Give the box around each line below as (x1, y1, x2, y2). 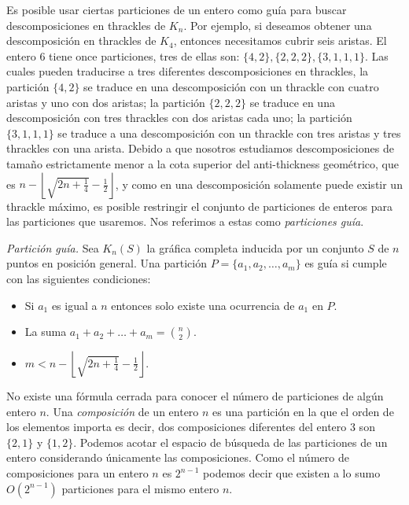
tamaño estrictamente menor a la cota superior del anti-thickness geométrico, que (6, 155, 399, 171)
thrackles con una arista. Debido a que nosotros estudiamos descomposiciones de (6, 140, 394, 157)
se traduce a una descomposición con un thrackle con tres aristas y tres (57, 124, 401, 141)
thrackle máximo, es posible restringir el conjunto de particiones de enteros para (6, 197, 393, 214)
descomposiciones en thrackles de (6, 17, 166, 33)
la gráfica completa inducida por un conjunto (146, 239, 364, 256)
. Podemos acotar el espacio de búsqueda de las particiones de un (73, 433, 388, 450)
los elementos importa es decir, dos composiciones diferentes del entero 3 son (6, 418, 375, 435)
